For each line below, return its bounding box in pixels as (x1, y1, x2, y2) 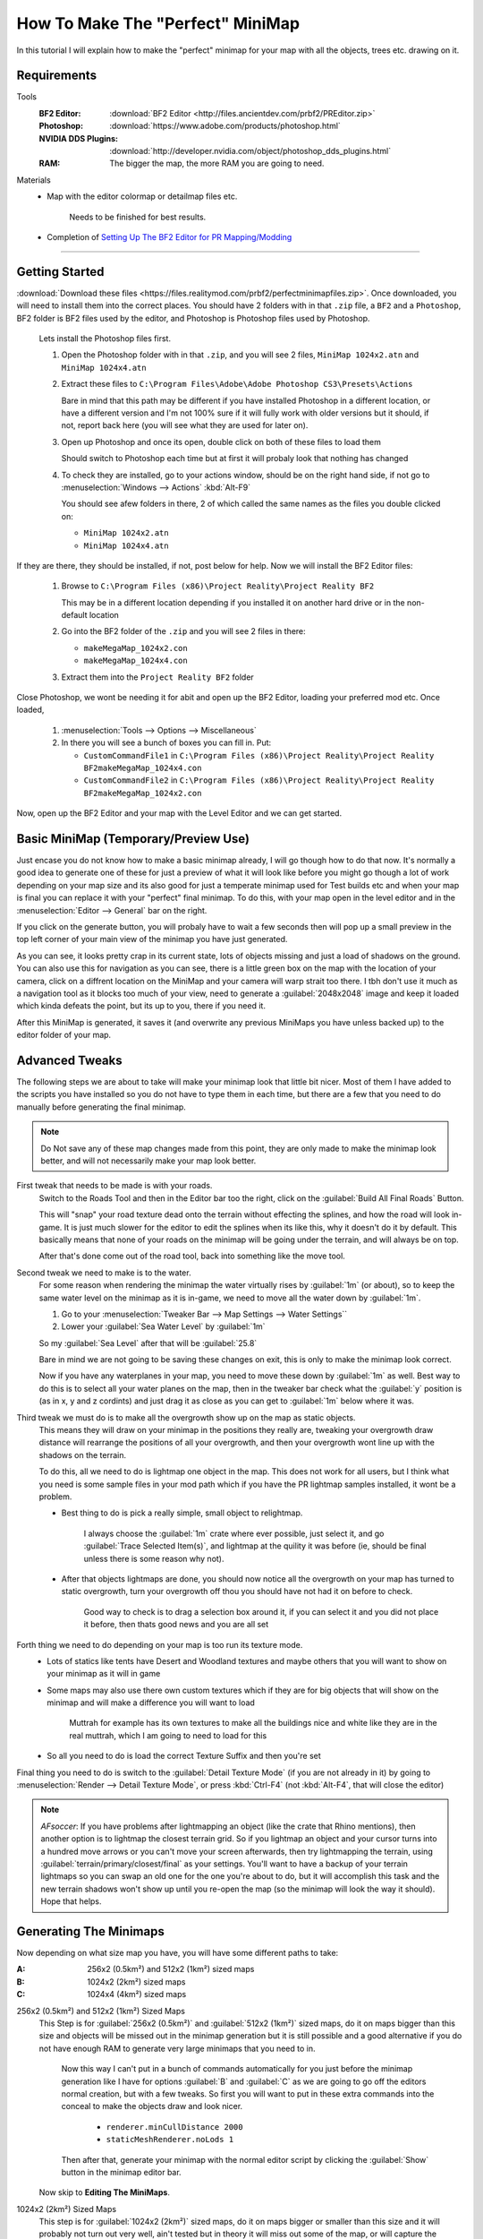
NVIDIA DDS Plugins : (38, 133, 119, 143)
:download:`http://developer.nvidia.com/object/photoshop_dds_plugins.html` (109, 146, 392, 157)
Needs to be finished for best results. (69, 211, 207, 222)
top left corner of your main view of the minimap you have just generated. (16, 934, 288, 945)
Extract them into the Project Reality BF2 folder (61, 672, 254, 682)
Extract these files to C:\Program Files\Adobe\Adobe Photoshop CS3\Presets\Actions (61, 379, 413, 390)
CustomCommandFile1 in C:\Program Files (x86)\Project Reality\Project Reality (83, 750, 435, 760)
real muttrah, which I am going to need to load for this (69, 1729, 267, 1741)
